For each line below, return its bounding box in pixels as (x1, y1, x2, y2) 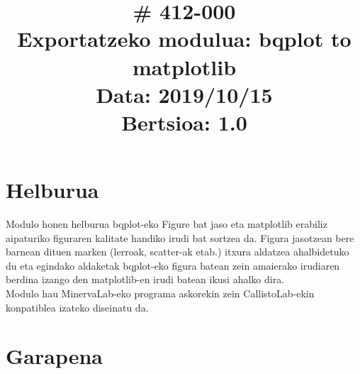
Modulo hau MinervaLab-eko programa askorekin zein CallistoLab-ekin (6, 286, 315, 301)
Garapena (6, 341, 103, 370)
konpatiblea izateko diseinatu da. (6, 299, 149, 314)
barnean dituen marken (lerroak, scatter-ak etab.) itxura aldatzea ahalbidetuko (6, 244, 349, 259)
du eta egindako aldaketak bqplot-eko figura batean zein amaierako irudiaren (6, 258, 340, 273)
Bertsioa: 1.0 (121, 107, 247, 136)
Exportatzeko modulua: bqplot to (17, 24, 351, 53)
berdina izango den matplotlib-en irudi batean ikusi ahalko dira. (6, 272, 285, 287)
